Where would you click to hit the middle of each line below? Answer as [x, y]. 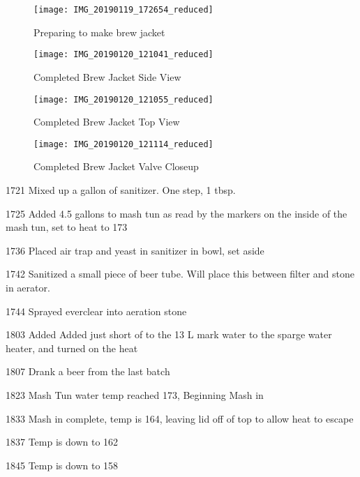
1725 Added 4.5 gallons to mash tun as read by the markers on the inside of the [177, 213]
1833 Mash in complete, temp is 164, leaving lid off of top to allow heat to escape [180, 418]
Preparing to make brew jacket [99, 32]
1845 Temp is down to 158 [62, 465]
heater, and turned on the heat [72, 348]
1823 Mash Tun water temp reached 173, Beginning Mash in [135, 394]
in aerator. [28, 287]
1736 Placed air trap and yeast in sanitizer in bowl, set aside [135, 250]
